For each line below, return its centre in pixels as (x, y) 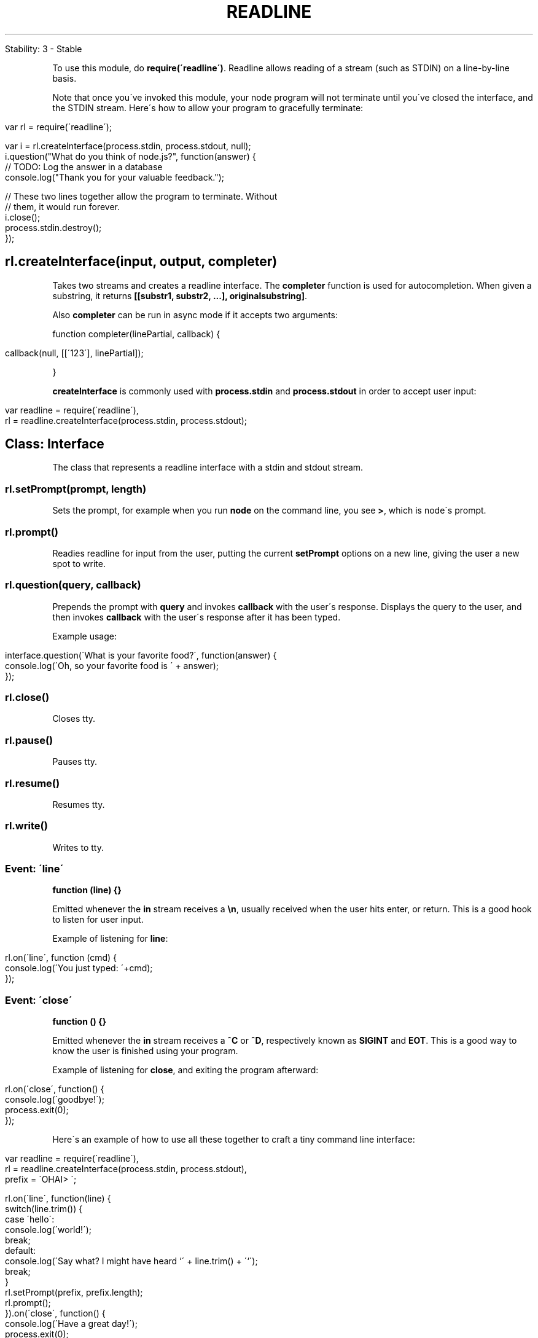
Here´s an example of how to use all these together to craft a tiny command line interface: (234, 1140)
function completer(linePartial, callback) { (136, 334)
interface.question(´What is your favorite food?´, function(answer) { (141, 655)
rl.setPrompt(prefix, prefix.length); (74, 1293)
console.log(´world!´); (48, 1230)
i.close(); (23, 217)
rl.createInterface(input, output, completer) (141, 262)
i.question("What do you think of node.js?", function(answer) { (131, 156)
